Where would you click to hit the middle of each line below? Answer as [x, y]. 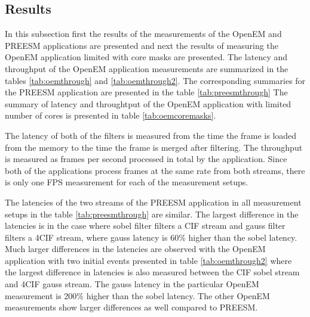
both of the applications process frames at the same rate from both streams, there [155, 170]
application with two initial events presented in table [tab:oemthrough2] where [148, 260]
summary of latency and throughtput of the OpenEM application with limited [148, 103]
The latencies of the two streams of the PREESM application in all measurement [153, 202]
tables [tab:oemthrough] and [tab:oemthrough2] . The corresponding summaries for [155, 80]
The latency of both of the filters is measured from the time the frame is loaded [151, 135]
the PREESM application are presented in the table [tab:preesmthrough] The [146, 92]
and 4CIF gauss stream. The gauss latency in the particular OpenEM [132, 284]
